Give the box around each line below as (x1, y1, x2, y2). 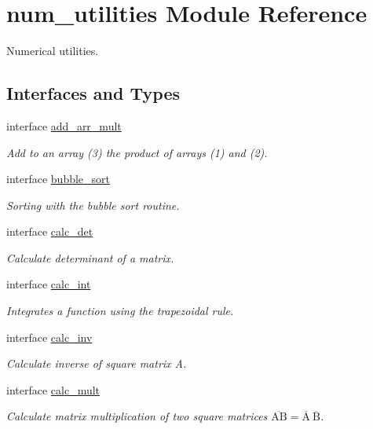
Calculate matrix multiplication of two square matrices (6, 408, 268, 424)
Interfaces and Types (6, 81, 180, 105)
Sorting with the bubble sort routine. (6, 196, 180, 213)
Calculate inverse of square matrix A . (6, 355, 187, 372)
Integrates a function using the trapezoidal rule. (6, 302, 234, 319)
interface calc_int (6, 276, 91, 292)
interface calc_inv (6, 328, 93, 345)
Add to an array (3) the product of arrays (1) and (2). (6, 144, 268, 160)
